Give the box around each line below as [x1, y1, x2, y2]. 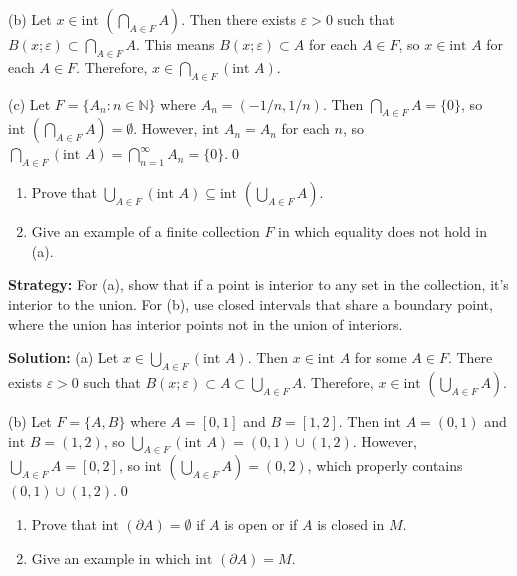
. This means [135, 34, 215, 54]
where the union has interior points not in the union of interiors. [8, 313, 403, 334]
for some [354, 347, 407, 368]
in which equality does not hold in [278, 221, 488, 242]
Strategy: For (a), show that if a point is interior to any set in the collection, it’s [8, 274, 509, 295]
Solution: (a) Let [8, 347, 119, 368]
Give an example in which [31, 547, 191, 568]
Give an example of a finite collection [31, 221, 260, 242]
